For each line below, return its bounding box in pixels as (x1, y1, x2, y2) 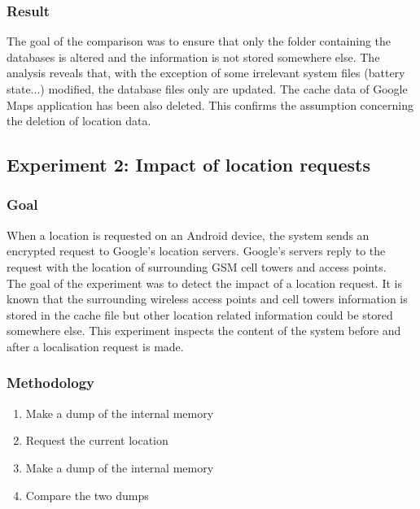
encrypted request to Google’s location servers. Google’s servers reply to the (7, 242, 386, 259)
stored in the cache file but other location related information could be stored (7, 306, 393, 323)
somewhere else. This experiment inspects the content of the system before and (7, 322, 401, 339)
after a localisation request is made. (7, 337, 184, 355)
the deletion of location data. (7, 112, 151, 129)
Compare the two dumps (25, 486, 149, 503)
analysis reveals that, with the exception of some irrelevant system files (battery (7, 64, 405, 81)
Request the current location (25, 432, 168, 449)
